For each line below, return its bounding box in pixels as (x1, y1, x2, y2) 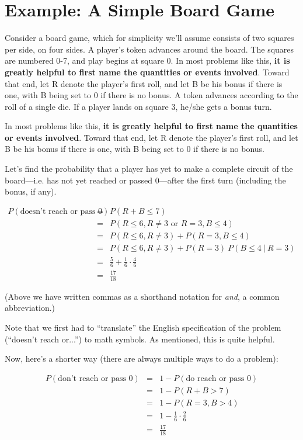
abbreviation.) (5, 302, 55, 314)
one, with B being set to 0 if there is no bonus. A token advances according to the (5, 89, 298, 101)
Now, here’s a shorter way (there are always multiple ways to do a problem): (5, 352, 278, 365)
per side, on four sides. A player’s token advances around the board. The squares (5, 43, 294, 55)
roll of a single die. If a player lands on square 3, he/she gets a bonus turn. (5, 100, 272, 112)
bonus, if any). (5, 185, 57, 198)
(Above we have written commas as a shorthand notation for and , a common (5, 290, 280, 302)
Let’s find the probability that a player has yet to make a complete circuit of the (5, 162, 293, 175)
